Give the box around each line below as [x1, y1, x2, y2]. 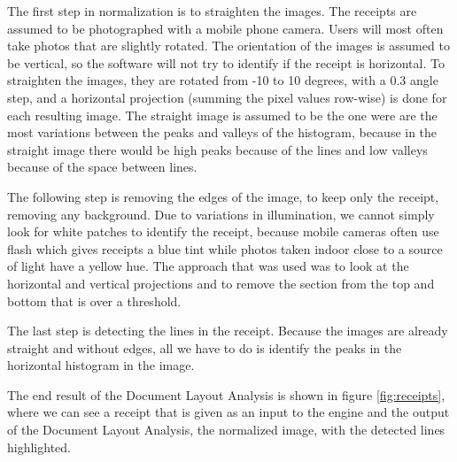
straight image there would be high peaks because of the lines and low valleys [7, 140, 428, 158]
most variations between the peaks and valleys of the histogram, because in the [7, 123, 438, 142]
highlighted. [7, 437, 71, 456]
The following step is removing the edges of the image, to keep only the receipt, [7, 187, 439, 205]
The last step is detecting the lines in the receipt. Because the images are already [7, 321, 448, 340]
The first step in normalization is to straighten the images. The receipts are [7, 2, 417, 19]
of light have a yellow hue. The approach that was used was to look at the [7, 257, 409, 275]
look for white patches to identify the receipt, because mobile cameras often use [7, 222, 439, 241]
